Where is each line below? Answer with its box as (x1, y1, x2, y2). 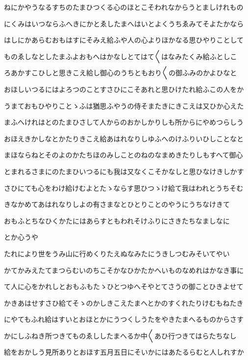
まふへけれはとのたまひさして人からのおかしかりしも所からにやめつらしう (4, 117, 244, 127)
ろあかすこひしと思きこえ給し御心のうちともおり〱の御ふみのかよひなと (4, 67, 237, 78)
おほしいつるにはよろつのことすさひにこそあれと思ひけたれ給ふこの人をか (4, 84, 244, 94)
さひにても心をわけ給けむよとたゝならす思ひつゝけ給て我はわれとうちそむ (4, 182, 244, 193)
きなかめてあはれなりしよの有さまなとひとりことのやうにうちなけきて (4, 199, 230, 209)
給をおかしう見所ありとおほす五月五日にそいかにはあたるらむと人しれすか (4, 347, 244, 357)
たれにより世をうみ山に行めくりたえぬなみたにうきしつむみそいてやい (4, 248, 230, 258)
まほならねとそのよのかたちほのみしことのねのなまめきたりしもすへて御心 (4, 150, 243, 160)
